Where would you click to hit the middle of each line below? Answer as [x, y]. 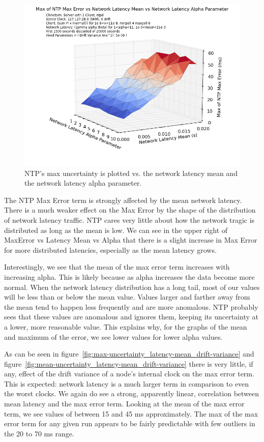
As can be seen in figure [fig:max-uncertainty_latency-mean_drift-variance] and [129, 354]
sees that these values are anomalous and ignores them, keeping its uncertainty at [131, 317]
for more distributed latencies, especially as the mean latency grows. [110, 249]
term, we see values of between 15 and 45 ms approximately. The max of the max [131, 413]
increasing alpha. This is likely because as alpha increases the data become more [129, 276]
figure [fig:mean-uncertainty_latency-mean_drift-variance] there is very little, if [129, 363]
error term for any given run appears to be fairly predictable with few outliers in [130, 423]
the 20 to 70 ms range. [39, 433]
